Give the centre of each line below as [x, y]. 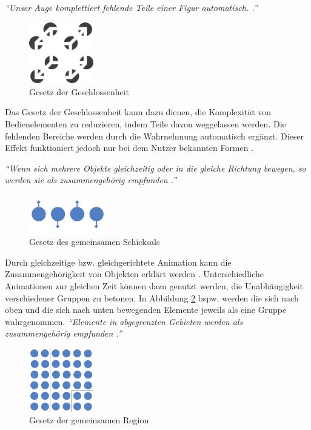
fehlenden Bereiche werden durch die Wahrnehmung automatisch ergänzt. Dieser [155, 136]
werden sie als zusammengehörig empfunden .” [91, 180]
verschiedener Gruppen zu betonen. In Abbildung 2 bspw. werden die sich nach [152, 297]
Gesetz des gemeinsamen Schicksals [95, 242]
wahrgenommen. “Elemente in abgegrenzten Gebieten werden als [124, 321]
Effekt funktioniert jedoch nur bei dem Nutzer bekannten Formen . [129, 148]
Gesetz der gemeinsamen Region [89, 420]
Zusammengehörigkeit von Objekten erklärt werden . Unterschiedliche [134, 274]
